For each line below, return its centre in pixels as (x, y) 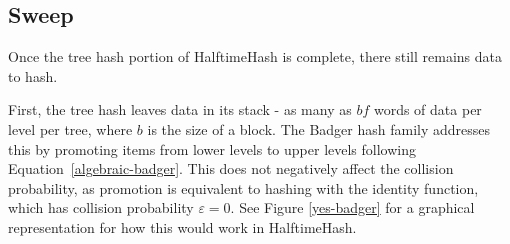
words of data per (427, 109)
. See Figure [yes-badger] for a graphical (352, 207)
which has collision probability (101, 207)
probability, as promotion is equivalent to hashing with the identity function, (243, 187)
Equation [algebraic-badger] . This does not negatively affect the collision (231, 168)
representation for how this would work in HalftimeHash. (182, 226)
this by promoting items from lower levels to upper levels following (212, 148)
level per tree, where (70, 128)
